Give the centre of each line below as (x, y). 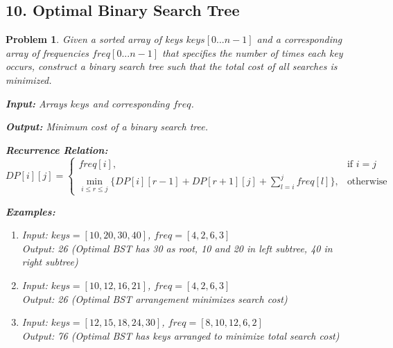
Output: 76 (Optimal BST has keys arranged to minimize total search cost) (181, 335)
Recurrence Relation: (57, 149)
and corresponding (131, 103)
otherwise (367, 182)
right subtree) (50, 262)
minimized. (29, 79)
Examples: (30, 211)
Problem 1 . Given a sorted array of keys (94, 39)
